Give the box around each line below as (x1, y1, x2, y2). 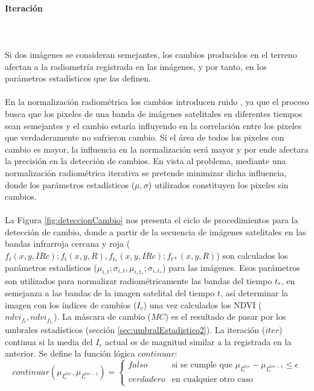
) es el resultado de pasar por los (165, 310, 286, 323)
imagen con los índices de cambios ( (5, 298, 137, 311)
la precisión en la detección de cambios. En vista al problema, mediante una (5, 154, 286, 167)
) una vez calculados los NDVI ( (143, 298, 262, 311)
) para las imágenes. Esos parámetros (162, 261, 300, 273)
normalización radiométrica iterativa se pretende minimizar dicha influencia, (5, 166, 287, 179)
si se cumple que (171, 361, 232, 370)
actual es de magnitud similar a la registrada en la (105, 335, 292, 348)
